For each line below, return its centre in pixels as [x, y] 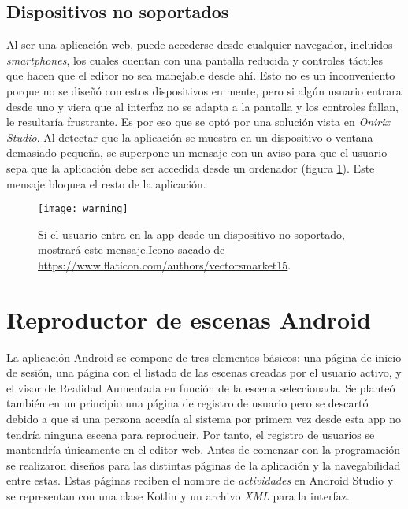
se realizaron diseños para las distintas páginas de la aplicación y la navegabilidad [204, 464]
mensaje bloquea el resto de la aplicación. [106, 183]
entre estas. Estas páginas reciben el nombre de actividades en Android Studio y [200, 480]
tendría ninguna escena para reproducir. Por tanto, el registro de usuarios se [191, 434]
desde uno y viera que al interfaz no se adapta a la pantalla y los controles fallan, [202, 106]
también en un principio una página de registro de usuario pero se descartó [187, 403]
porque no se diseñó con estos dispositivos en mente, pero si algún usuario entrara [204, 90]
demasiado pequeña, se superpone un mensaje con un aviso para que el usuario [197, 152]
